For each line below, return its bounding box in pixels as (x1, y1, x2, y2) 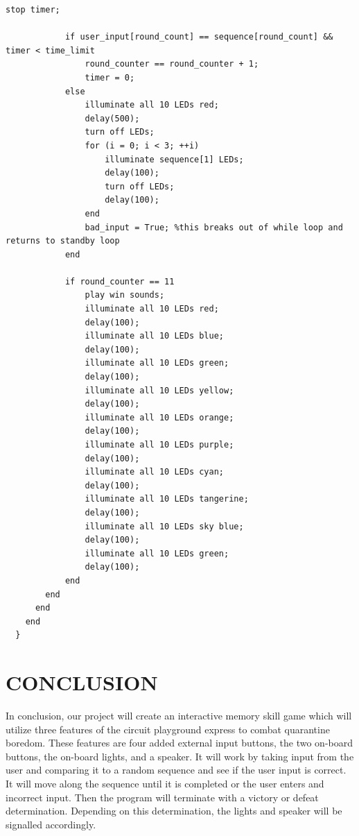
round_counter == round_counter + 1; (85, 59, 259, 69)
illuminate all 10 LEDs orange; (85, 412, 234, 423)
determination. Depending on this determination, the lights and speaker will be (6, 803, 342, 818)
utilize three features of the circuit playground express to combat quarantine (6, 722, 330, 736)
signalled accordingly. (6, 817, 96, 831)
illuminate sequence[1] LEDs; (105, 154, 244, 164)
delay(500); (85, 113, 140, 123)
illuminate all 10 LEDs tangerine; (85, 494, 249, 504)
